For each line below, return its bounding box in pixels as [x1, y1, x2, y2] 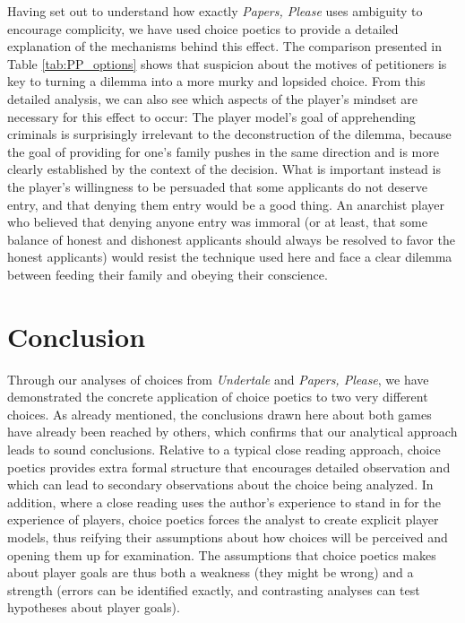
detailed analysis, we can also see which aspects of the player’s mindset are [7, 89, 418, 108]
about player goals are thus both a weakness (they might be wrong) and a [7, 563, 414, 582]
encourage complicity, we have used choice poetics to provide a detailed [7, 19, 399, 38]
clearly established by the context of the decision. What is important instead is [7, 160, 441, 178]
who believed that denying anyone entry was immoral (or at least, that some [7, 212, 427, 231]
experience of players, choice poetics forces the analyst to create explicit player [7, 510, 439, 529]
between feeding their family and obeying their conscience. [7, 264, 328, 283]
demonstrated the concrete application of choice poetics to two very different [7, 387, 428, 406]
